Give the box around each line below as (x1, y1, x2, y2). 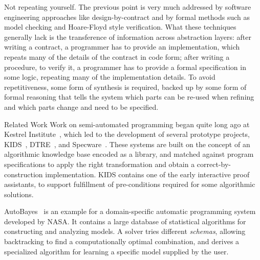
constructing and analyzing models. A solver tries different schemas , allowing (4, 226, 246, 237)
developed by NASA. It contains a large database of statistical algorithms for (4, 216, 246, 226)
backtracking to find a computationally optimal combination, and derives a (4, 236, 240, 247)
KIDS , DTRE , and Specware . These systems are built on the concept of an (4, 138, 250, 149)
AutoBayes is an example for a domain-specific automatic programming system (4, 206, 256, 217)
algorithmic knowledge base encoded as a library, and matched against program (4, 149, 254, 159)
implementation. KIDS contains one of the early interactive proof (45, 169, 250, 179)
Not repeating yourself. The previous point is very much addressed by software (4, 2, 251, 12)
